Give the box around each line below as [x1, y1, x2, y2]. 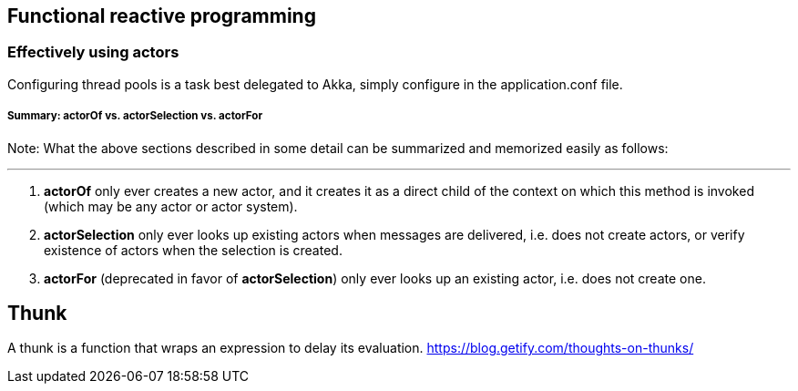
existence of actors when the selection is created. [44, 242, 343, 258]
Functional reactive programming [7, 5, 316, 27]
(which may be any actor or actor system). [44, 198, 298, 214]
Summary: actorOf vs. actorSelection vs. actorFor [7, 109, 263, 123]
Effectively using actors [7, 43, 179, 62]
